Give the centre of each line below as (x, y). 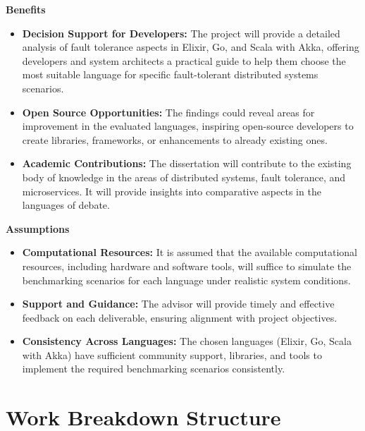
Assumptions (38, 228)
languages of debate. (66, 205)
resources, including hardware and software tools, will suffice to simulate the (187, 266)
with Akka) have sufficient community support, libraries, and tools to (172, 354)
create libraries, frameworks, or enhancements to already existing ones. (175, 139)
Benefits (26, 9)
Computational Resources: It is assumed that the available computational (190, 252)
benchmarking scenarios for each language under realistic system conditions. (186, 280)
